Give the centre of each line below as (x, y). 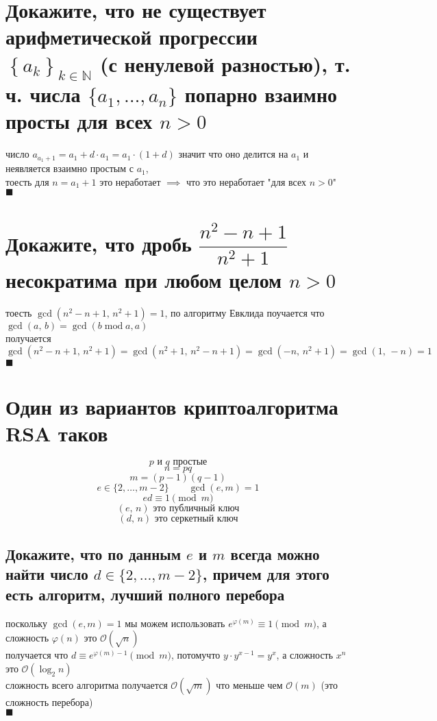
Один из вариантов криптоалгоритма (172, 406)
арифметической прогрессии (132, 37)
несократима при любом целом (144, 279)
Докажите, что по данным (93, 554)
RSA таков (57, 433)
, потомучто (196, 655)
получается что (37, 655)
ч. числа (43, 94)
